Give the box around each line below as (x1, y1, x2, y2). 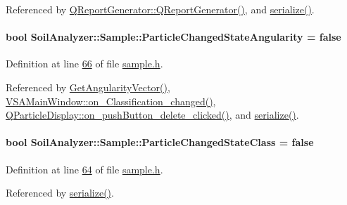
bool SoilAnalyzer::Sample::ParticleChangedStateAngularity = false (6, 29, 341, 44)
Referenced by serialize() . (6, 185, 114, 200)
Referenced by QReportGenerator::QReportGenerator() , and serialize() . (6, 2, 315, 16)
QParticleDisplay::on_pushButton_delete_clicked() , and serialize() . (6, 107, 299, 122)
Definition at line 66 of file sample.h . (6, 56, 163, 71)
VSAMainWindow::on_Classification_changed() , (6, 93, 216, 108)
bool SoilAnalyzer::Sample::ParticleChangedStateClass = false (6, 135, 314, 150)
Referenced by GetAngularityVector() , (6, 79, 170, 94)
